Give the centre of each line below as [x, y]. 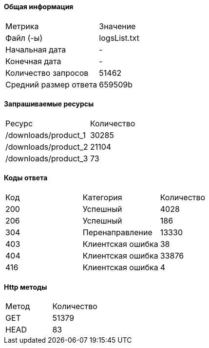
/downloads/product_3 [47, 158]
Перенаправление [117, 233]
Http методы [26, 287]
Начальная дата [36, 49]
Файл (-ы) [24, 38]
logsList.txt [119, 38]
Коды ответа [26, 178]
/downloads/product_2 [47, 147]
